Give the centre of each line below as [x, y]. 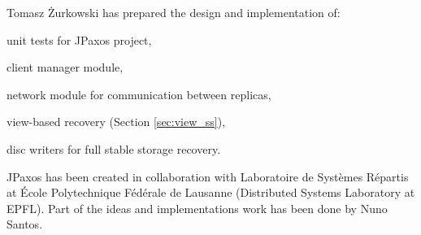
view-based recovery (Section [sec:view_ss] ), [116, 122]
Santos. [25, 224]
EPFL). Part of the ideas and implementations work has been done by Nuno [197, 208]
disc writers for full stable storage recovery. [114, 148]
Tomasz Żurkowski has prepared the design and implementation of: [174, 12]
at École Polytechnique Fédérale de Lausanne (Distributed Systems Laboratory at [211, 192]
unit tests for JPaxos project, [79, 39]
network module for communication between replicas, [139, 94]
